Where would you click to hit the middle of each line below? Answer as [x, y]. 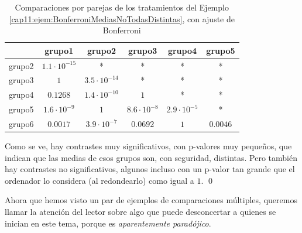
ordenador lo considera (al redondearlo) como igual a [99, 180]
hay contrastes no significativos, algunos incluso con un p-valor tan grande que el [150, 169]
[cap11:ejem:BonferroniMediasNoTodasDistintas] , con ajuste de [122, 18]
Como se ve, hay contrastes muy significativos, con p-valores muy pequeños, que [148, 146]
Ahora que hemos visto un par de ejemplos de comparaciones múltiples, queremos [151, 200]
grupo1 [59, 50]
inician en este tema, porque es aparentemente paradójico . [108, 223]
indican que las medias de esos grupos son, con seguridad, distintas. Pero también [151, 157]
